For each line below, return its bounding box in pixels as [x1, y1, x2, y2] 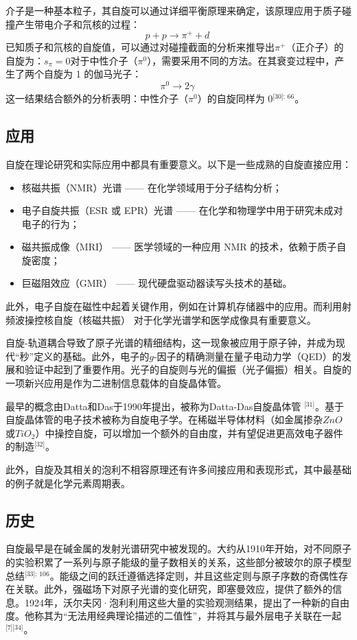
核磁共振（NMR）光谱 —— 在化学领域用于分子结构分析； [21, 180, 282, 194]
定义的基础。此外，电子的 [34, 348, 150, 363]
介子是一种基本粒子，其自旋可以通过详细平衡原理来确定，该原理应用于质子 [5, 3, 342, 17]
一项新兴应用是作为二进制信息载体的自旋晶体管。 [5, 376, 227, 390]
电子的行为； [21, 216, 80, 230]
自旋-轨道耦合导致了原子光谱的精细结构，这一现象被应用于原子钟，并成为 [5, 335, 336, 350]
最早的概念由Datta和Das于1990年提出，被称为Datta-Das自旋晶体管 [5, 399, 301, 413]
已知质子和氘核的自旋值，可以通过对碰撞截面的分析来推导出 [5, 40, 275, 54]
